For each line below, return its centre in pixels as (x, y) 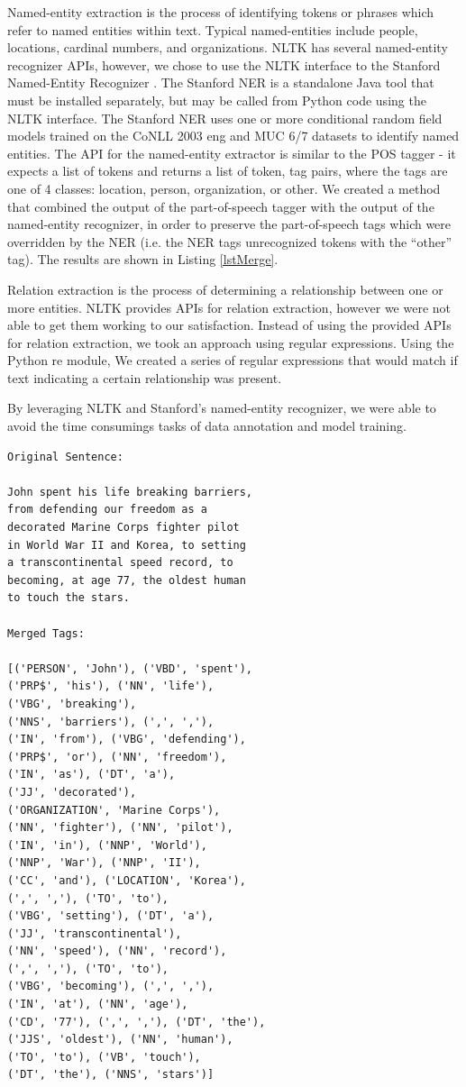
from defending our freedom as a (107, 510)
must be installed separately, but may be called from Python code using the (217, 100)
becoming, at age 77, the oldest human (127, 580)
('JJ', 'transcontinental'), (95, 933)
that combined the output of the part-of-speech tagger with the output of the (221, 206)
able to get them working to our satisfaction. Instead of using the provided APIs (229, 325)
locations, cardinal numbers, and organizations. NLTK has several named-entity (228, 47)
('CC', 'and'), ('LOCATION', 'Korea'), (127, 880)
